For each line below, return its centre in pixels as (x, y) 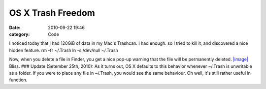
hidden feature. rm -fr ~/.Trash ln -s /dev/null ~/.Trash (64, 50)
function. (18, 80)
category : (19, 34)
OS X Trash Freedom (52, 13)
